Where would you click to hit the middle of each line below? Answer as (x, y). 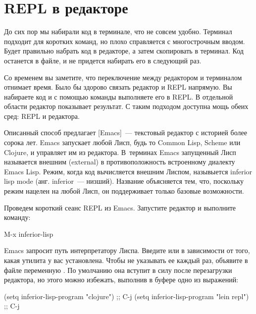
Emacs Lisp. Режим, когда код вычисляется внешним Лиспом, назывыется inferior (128, 171)
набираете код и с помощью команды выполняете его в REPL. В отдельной (119, 96)
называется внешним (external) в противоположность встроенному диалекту (120, 162)
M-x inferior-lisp (29, 234)
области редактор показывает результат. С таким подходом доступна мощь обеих (126, 106)
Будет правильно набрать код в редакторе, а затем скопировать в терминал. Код (124, 51)
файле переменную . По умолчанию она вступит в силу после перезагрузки (118, 270)
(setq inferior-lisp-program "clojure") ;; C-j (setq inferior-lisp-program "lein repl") (127, 296)
